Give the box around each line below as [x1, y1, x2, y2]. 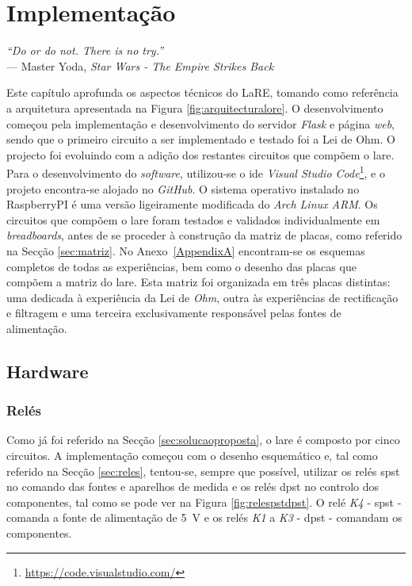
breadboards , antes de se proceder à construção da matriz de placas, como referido [6, 227, 402, 243]
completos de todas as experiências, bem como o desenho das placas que [6, 258, 357, 274]
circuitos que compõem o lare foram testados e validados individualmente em [6, 211, 380, 228]
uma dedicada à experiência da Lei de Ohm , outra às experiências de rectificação [6, 289, 399, 305]
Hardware [6, 358, 89, 383]
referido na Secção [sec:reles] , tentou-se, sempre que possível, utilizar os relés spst [6, 462, 400, 479]
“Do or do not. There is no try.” [6, 42, 164, 59]
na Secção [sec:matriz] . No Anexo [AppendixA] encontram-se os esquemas [6, 242, 365, 259]
